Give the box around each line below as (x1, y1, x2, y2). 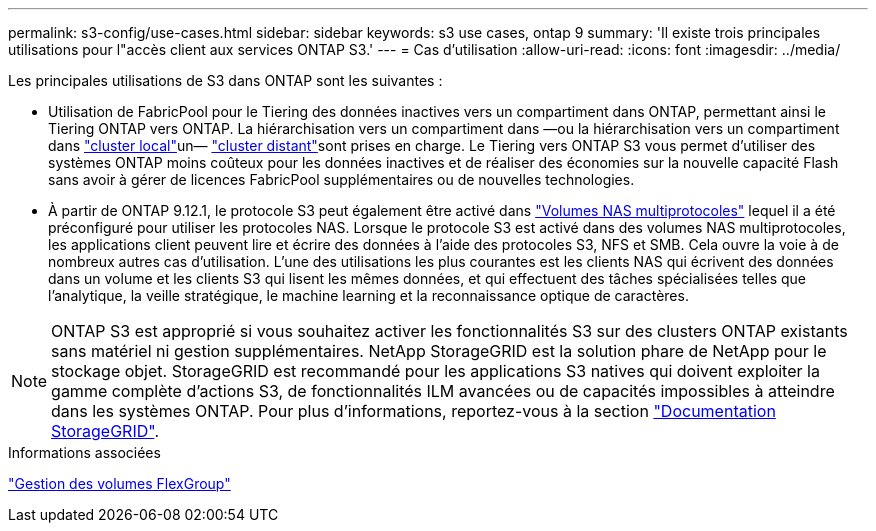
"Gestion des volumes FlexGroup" (8, 475, 231, 492)
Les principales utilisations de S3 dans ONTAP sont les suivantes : (8, 72, 443, 89)
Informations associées (8, 444, 161, 461)
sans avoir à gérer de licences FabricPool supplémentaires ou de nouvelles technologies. (48, 171, 635, 188)
